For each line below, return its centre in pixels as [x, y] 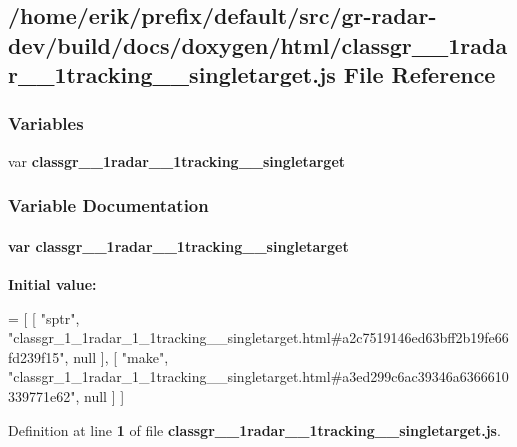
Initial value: [52, 284]
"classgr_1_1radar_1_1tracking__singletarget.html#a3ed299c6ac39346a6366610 [258, 376]
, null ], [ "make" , [116, 356]
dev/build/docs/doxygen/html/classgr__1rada [258, 44]
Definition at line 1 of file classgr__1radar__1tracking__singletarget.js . [254, 429]
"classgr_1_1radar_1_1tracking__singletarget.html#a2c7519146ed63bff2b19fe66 [258, 337]
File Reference [419, 74]
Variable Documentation [108, 205]
